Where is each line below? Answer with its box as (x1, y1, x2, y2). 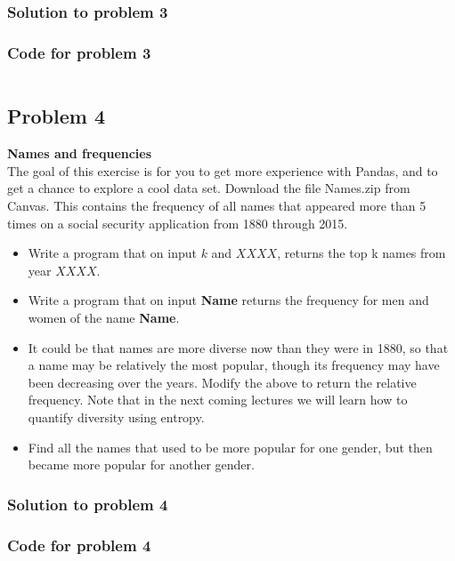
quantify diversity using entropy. (28, 407, 205, 426)
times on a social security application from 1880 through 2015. (7, 213, 348, 232)
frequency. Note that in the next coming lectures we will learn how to (28, 390, 408, 409)
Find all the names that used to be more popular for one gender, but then (28, 437, 433, 456)
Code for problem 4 (7, 533, 151, 556)
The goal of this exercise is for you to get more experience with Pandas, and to (7, 161, 438, 180)
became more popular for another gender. (28, 455, 255, 474)
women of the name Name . (28, 309, 180, 327)
